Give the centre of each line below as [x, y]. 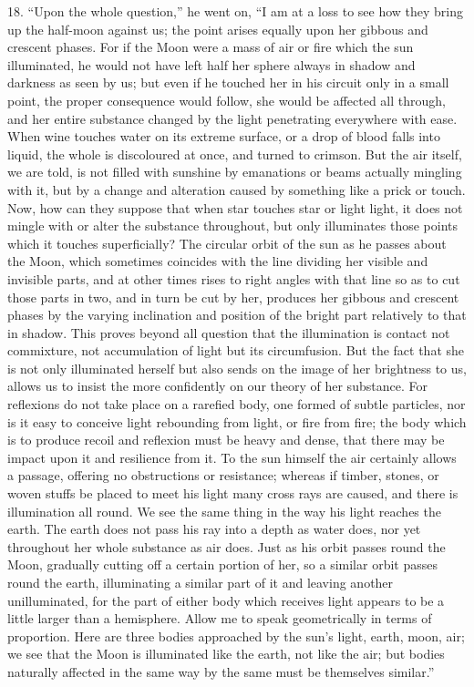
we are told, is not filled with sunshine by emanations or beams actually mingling [235, 172]
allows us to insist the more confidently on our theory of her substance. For [217, 386]
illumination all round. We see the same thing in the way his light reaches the [224, 511]
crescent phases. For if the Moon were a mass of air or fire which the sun [211, 47]
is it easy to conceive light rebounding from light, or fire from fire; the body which [237, 421]
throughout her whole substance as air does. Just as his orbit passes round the [227, 546]
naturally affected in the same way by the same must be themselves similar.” [221, 671]
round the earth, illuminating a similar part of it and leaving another [201, 582]
